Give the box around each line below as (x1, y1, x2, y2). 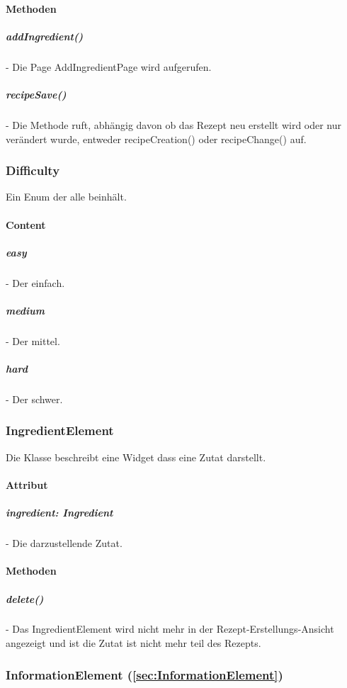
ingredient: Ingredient (6, 505, 113, 520)
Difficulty (6, 162, 60, 179)
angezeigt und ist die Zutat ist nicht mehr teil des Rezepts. (6, 636, 261, 650)
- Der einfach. (6, 275, 65, 290)
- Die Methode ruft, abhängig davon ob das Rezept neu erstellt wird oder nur (6, 117, 342, 132)
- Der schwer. (6, 391, 63, 406)
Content (6, 217, 46, 232)
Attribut (6, 477, 48, 492)
